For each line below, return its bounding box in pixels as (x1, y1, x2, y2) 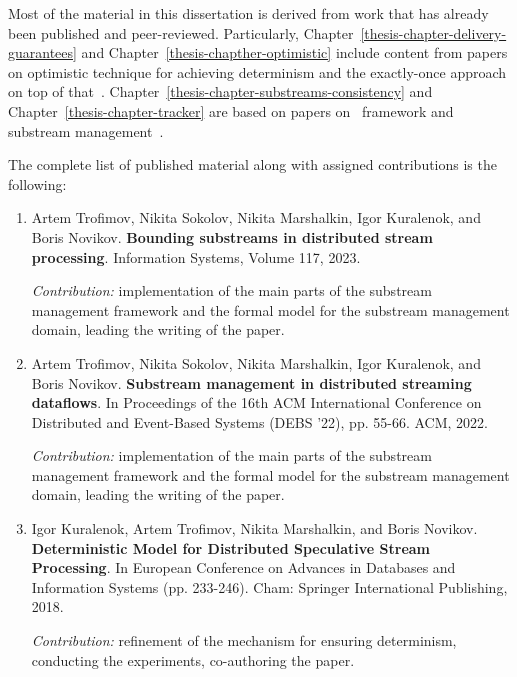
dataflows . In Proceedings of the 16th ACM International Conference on (31, 392, 482, 413)
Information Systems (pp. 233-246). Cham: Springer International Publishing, (31, 576, 508, 597)
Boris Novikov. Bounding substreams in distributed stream (31, 226, 433, 247)
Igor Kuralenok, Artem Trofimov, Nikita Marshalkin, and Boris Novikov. (31, 518, 478, 539)
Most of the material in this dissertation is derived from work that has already (8, 3, 489, 23)
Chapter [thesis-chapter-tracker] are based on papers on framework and (8, 100, 454, 121)
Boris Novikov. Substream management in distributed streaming (31, 372, 472, 393)
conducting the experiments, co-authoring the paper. (31, 649, 355, 670)
